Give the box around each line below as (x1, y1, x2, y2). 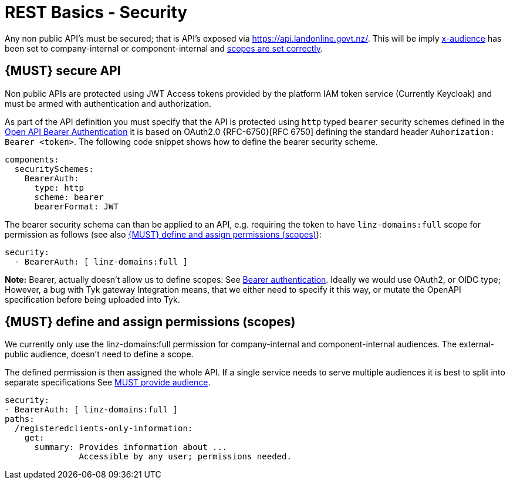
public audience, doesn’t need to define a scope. (5, 349, 194, 360)
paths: (5, 414, 35, 424)
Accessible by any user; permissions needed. (79, 452, 292, 462)
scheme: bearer (34, 192, 104, 202)
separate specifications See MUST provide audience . (5, 377, 211, 388)
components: (5, 154, 59, 164)
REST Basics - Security (5, 2, 188, 22)
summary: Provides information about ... (34, 442, 228, 452)
